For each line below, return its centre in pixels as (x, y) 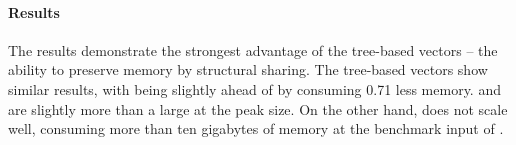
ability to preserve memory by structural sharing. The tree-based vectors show (248, 69)
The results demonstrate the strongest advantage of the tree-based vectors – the (253, 49)
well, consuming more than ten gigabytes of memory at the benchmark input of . (256, 128)
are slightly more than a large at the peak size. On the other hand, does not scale (258, 108)
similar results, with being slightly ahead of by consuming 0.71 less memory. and (254, 88)
